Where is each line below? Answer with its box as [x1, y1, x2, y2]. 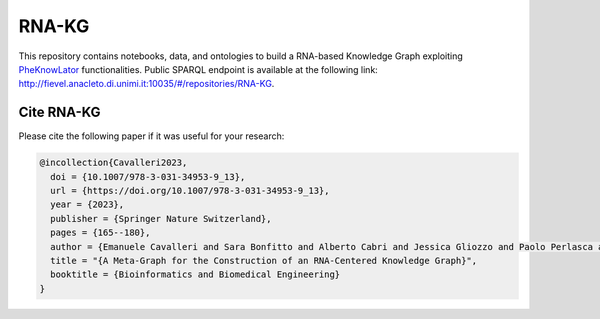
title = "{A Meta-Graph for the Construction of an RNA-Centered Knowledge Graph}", [50, 255, 478, 266]
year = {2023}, [50, 199, 125, 210]
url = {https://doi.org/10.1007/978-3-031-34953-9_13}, [50, 185, 330, 196]
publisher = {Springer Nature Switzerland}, [50, 213, 272, 224]
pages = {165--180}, [50, 227, 151, 239]
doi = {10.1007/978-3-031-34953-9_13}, [50, 171, 246, 182]
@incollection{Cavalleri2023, [39, 157, 188, 169]
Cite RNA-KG [18, 104, 101, 121]
